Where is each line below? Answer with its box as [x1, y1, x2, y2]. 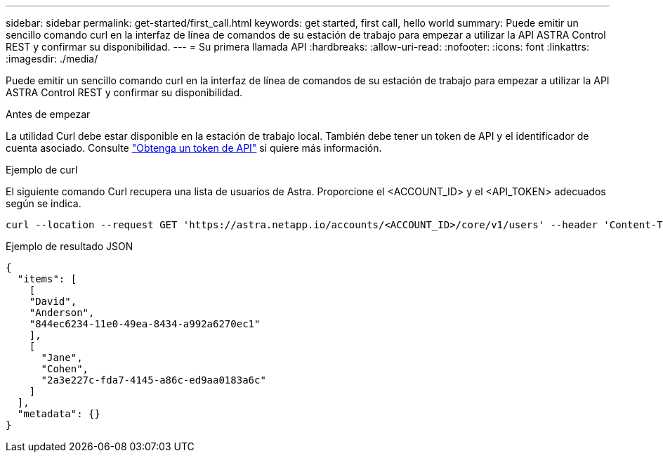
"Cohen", [41, 363, 89, 374]
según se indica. [6, 197, 81, 209]
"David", [29, 296, 77, 307]
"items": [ [17, 273, 77, 284]
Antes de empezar [6, 108, 91, 120]
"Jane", [41, 352, 83, 363]
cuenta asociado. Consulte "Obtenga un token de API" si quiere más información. [6, 142, 382, 154]
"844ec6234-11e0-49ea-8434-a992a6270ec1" [29, 318, 261, 329]
